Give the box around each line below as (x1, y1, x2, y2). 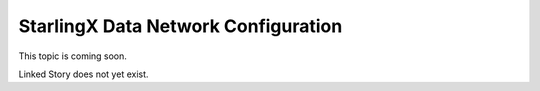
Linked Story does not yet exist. (18, 68, 149, 80)
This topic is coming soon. (18, 50, 127, 62)
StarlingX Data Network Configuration (18, 15, 343, 37)
